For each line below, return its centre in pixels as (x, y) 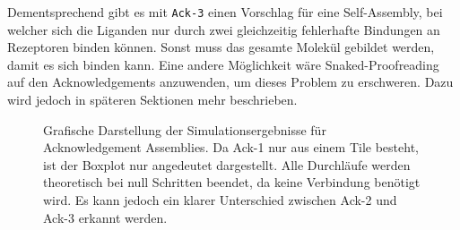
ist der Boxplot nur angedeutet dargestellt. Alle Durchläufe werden (227, 164)
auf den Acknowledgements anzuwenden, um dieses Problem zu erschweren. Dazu (230, 82)
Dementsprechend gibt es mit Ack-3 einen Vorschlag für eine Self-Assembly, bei (225, 12)
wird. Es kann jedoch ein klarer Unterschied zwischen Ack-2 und (220, 200)
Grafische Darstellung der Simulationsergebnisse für (185, 129)
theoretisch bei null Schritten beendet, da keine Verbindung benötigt (232, 182)
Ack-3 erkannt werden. (105, 217)
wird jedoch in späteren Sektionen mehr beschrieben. (152, 100)
